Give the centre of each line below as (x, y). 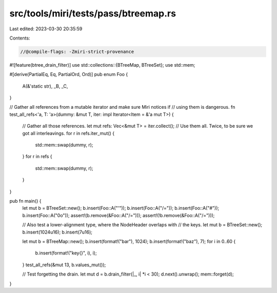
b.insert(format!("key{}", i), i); (66, 253)
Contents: (20, 38)
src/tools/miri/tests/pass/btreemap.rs (93, 13)
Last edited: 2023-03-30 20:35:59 (46, 29)
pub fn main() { (25, 201)
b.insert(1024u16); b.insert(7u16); (57, 232)
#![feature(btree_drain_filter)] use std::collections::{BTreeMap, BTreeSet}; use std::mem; (102, 65)
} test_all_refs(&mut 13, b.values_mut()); (64, 265)
